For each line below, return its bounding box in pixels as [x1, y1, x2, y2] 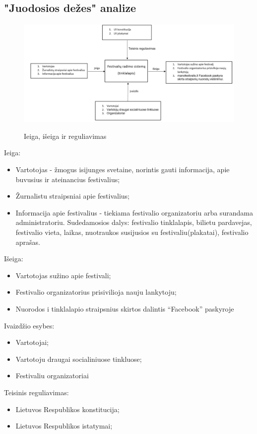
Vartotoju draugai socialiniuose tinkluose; [15, 353, 142, 364]
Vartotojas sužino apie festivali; [15, 270, 111, 280]
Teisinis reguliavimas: [4, 387, 69, 397]
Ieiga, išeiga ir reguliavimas [24, 130, 107, 141]
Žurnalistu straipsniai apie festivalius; [15, 191, 129, 201]
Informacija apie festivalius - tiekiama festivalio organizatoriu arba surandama [15, 207, 253, 217]
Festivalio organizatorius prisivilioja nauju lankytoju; [15, 287, 177, 297]
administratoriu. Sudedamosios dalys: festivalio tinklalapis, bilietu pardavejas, [15, 217, 252, 227]
